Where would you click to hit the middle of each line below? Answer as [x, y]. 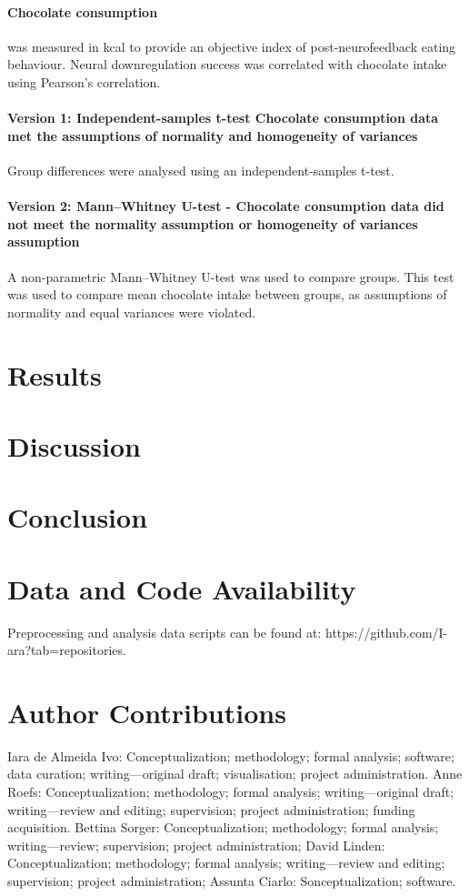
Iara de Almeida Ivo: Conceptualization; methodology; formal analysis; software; [231, 755]
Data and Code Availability [182, 588]
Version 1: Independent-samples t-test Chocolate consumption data [223, 118]
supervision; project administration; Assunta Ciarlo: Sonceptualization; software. [232, 881]
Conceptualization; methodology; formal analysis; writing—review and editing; [226, 863]
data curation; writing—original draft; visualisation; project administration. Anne [235, 774]
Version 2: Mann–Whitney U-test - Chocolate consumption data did [226, 206]
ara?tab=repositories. [67, 650]
